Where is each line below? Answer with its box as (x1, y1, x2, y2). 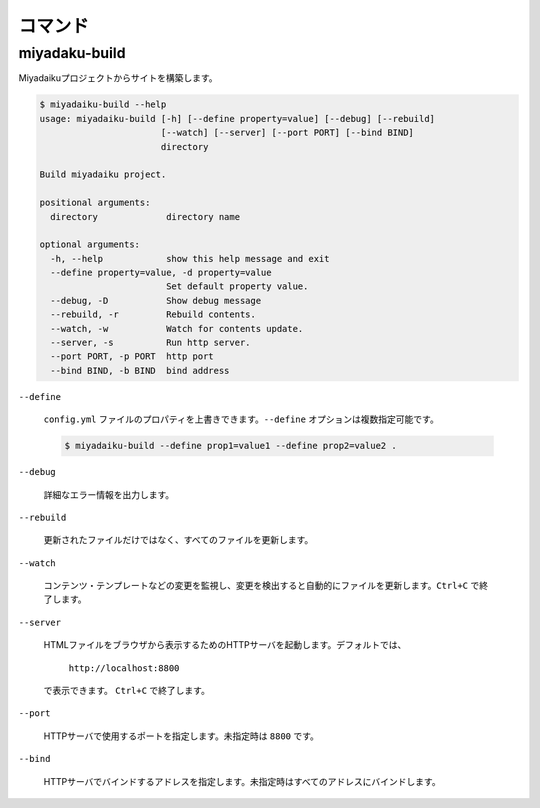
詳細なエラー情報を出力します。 (43, 488, 175, 500)
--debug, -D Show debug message (50, 295, 262, 306)
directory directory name (50, 211, 240, 222)
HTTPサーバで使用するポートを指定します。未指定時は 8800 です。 (43, 730, 320, 742)
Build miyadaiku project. (39, 169, 167, 180)
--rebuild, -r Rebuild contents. (50, 309, 257, 320)
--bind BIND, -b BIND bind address (50, 365, 230, 376)
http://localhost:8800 (68, 662, 180, 674)
